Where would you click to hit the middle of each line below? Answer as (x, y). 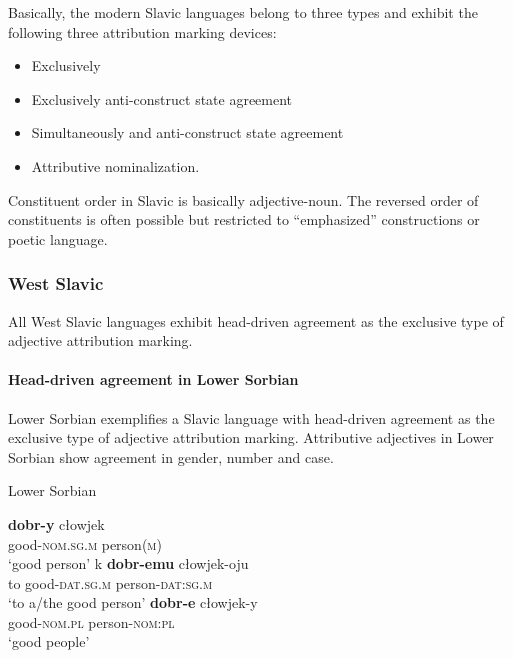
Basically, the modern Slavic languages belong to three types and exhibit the (243, 12)
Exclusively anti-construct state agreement (162, 98)
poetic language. (58, 238)
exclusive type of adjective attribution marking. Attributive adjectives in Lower (251, 437)
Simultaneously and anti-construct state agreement (187, 132)
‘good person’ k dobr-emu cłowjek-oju (128, 563)
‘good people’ (49, 641)
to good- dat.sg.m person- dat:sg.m (110, 582)
